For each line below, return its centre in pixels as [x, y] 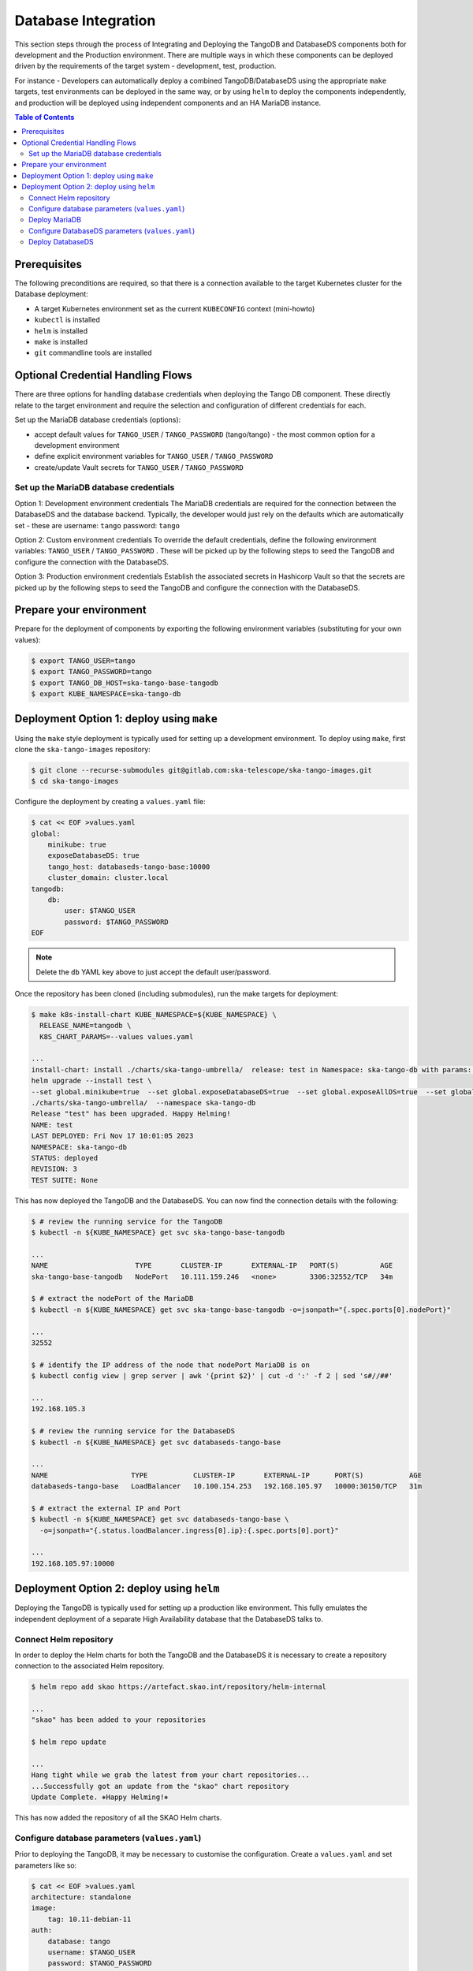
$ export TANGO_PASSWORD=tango [92, 672]
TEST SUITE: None [65, 1180]
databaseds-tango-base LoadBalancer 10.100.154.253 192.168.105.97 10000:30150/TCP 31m [226, 1487]
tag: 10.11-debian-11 [89, 1919]
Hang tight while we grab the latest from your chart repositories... [171, 1775]
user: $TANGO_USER [100, 911]
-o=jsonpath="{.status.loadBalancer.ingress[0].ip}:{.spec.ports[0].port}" [189, 1530]
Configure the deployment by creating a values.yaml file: [110, 802]
